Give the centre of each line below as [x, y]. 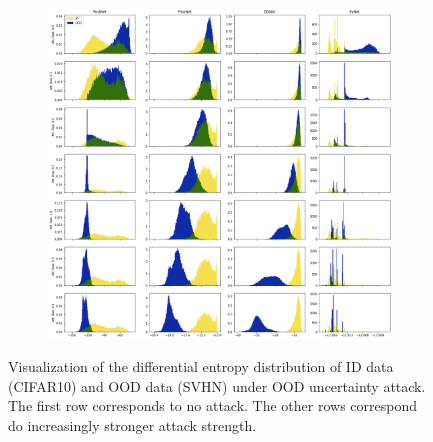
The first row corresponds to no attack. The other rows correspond [213, 405]
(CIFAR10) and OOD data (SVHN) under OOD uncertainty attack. [217, 385]
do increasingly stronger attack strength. [132, 424]
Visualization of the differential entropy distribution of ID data [201, 366]
